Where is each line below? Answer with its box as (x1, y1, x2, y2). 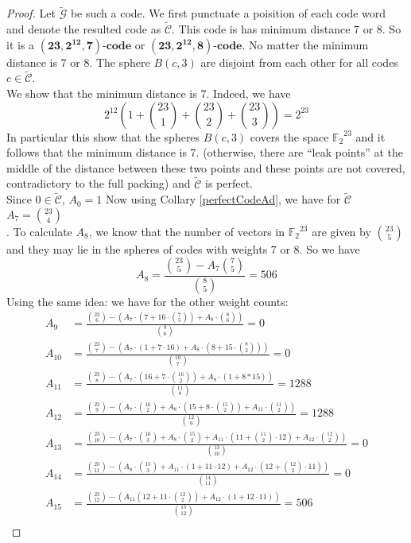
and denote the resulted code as (6, 21, 161, 37)
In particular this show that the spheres (6, 128, 200, 145)
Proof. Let (6, 5, 56, 21)
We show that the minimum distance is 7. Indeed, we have (6, 85, 291, 102)
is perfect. (204, 175, 253, 192)
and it (355, 128, 386, 145)
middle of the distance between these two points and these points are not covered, (6, 159, 405, 176)
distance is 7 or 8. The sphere (6, 53, 150, 70)
